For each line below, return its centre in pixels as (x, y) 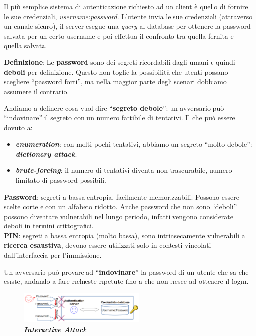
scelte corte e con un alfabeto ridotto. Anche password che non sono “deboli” (121, 206)
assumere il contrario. (37, 91)
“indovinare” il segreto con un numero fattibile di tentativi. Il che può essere (120, 117)
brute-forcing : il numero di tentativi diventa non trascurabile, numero (124, 170)
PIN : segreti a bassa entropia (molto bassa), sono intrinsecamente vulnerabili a (125, 235)
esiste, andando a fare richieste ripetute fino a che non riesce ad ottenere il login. (126, 281)
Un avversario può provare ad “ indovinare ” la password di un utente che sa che (126, 271)
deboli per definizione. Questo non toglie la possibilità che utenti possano (116, 72)
